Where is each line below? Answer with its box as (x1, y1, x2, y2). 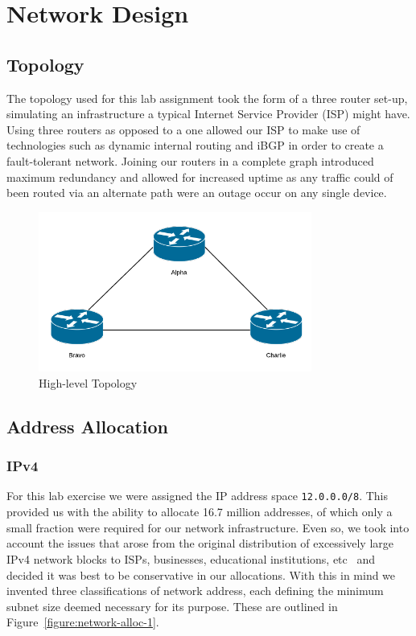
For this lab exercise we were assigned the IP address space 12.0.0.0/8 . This (6, 487, 389, 504)
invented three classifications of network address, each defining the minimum (6, 582, 384, 599)
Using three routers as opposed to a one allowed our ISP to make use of (6, 121, 360, 137)
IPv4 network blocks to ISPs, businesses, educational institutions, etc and (6, 550, 375, 567)
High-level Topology (39, 374, 138, 391)
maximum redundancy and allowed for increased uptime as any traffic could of (6, 168, 393, 185)
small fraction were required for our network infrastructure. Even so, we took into (6, 519, 410, 535)
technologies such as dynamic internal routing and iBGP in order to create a (6, 137, 384, 154)
